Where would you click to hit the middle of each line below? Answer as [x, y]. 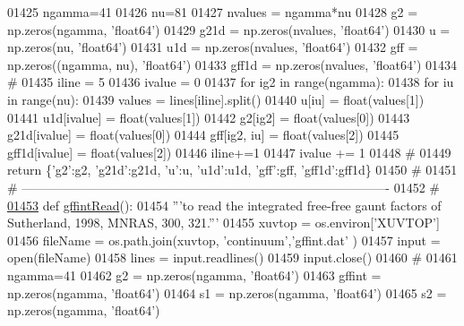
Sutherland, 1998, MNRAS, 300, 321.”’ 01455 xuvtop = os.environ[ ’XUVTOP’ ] [223, 223]
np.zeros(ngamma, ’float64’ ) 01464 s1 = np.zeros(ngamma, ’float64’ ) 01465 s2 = [227, 292]
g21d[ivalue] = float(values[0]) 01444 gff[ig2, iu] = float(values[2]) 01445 [203, 135]
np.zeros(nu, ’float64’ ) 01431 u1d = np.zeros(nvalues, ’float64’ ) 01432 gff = [213, 47]
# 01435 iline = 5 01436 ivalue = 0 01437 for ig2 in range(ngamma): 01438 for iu [231, 82]
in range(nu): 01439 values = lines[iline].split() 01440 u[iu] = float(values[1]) [216, 99]
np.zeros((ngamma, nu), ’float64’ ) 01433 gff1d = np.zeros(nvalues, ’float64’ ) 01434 [232, 64]
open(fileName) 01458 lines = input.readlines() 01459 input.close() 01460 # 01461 [232, 257]
